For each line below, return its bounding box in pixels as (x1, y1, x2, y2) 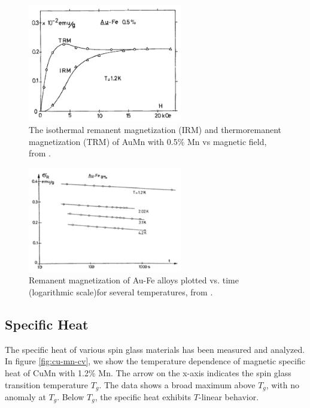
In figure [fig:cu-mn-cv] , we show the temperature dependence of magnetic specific (5, 355, 305, 367)
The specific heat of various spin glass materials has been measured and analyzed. (5, 343, 305, 355)
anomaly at (5, 391, 46, 403)
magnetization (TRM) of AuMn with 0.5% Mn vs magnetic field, (29, 135, 267, 147)
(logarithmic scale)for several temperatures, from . (29, 285, 213, 298)
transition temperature (5, 378, 89, 391)
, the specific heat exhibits (95, 391, 192, 403)
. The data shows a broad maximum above (99, 378, 256, 391)
